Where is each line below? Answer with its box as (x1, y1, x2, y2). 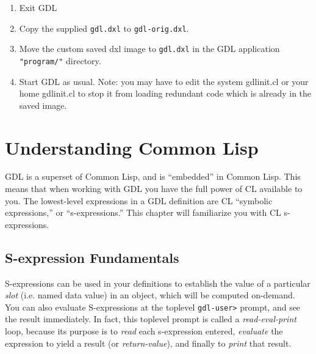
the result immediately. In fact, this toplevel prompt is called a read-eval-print (5, 312, 296, 325)
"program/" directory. (19, 54, 101, 67)
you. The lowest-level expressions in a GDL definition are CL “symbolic (5, 194, 273, 207)
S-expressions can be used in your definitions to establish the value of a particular (5, 276, 311, 289)
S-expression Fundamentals (5, 248, 179, 267)
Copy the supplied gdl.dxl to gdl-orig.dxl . (19, 21, 189, 34)
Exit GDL (19, 1, 57, 13)
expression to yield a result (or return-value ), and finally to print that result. (5, 336, 292, 349)
